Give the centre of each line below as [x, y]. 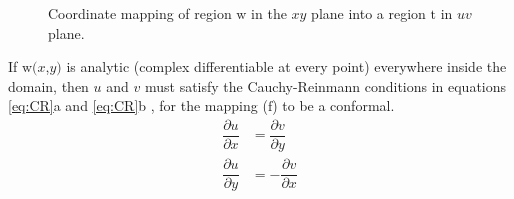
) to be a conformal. [333, 105]
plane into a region [368, 13]
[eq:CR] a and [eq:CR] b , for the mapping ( [138, 105]
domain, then [48, 85]
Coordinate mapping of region [140, 13]
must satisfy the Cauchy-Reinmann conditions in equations [325, 85]
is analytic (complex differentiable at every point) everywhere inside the [286, 66]
